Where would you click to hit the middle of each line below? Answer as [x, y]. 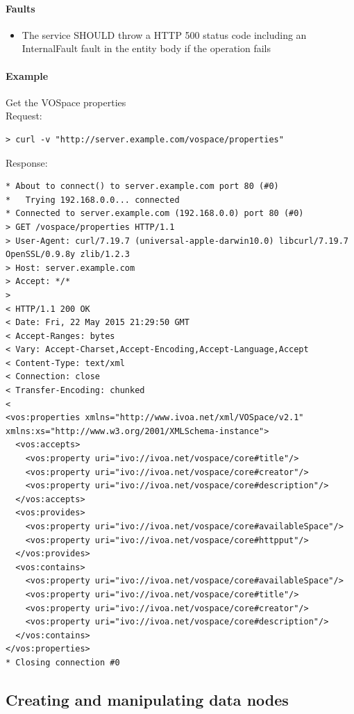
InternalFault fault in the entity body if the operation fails [146, 48]
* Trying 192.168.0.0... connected [93, 200]
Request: [24, 116]
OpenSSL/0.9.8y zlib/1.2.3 [68, 255]
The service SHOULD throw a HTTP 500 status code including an [164, 34]
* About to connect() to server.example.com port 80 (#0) [142, 186]
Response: [27, 162]
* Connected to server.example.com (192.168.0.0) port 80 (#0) [155, 214]
